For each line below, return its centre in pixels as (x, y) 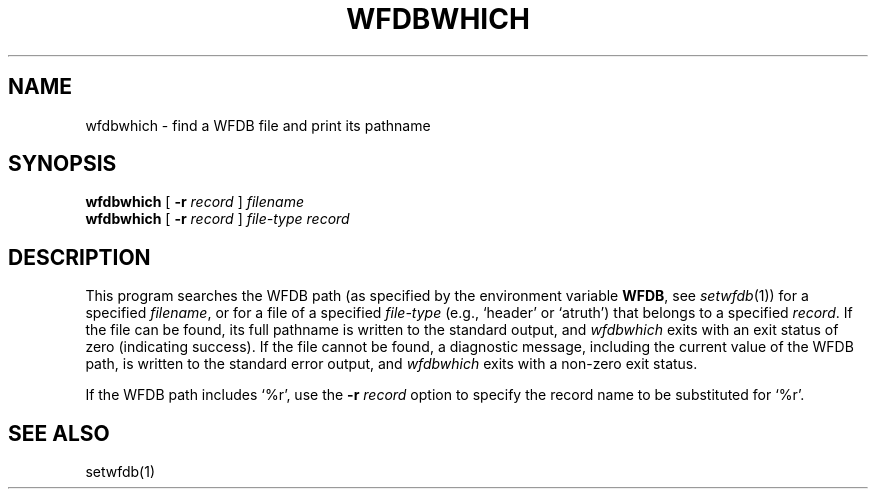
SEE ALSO (59, 433)
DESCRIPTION (79, 257)
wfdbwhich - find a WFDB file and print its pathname (258, 125)
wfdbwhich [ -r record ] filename (194, 202)
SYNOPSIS (62, 164)
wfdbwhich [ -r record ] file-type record (217, 219)
